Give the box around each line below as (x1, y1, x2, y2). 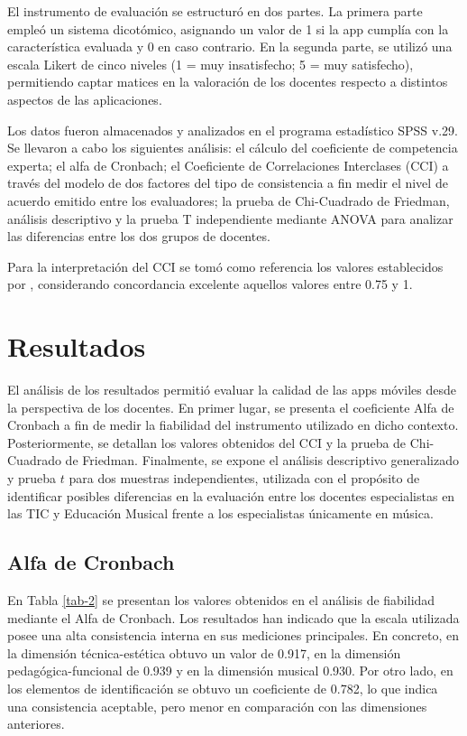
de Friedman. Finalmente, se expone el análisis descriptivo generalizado (65, 451, 459, 470)
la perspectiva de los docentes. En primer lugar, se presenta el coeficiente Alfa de (7, 397, 454, 416)
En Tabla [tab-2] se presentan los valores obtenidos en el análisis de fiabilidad (7, 590, 435, 609)
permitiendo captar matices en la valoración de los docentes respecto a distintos (7, 72, 448, 91)
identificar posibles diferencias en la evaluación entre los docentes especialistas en (7, 486, 455, 505)
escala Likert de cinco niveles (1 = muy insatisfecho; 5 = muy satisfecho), (7, 54, 414, 73)
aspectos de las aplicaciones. (7, 89, 162, 108)
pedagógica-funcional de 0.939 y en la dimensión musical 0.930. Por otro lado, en (7, 661, 453, 680)
